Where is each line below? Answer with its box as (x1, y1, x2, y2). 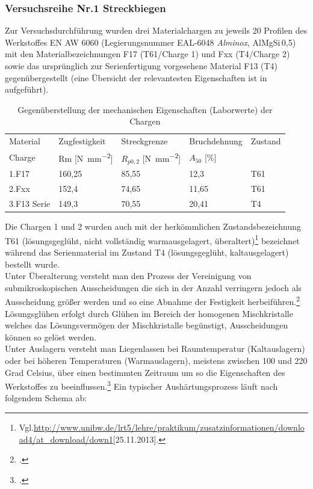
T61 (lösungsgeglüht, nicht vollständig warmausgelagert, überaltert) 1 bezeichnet (5, 232, 300, 247)
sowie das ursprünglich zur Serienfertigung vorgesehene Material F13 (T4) (5, 60, 278, 72)
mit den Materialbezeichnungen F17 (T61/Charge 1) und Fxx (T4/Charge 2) (5, 48, 290, 60)
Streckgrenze (121, 135, 168, 147)
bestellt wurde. (5, 257, 60, 270)
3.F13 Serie (9, 197, 51, 210)
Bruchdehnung (189, 135, 243, 147)
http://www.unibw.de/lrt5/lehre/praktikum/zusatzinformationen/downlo (33, 421, 305, 434)
